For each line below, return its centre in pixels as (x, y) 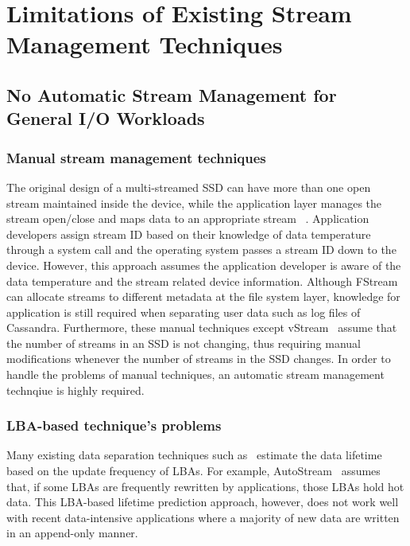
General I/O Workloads (106, 118)
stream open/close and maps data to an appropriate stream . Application (188, 218)
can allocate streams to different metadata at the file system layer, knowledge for (203, 296)
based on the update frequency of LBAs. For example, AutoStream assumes (193, 471)
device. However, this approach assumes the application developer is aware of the (204, 265)
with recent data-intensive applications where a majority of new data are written (203, 517)
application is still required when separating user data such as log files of (184, 312)
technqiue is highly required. (75, 390)
